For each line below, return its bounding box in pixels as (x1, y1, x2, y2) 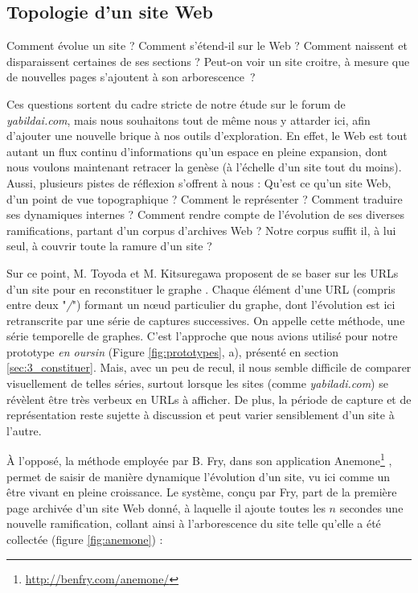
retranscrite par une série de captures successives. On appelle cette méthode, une (6, 311, 405, 328)
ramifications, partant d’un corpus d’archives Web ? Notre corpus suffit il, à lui (6, 221, 396, 238)
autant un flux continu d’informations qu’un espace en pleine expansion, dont (6, 142, 388, 159)
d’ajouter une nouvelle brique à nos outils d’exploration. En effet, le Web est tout (6, 127, 408, 144)
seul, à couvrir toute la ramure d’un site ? (6, 237, 212, 254)
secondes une (339, 499, 404, 516)
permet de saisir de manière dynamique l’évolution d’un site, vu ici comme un (6, 467, 391, 484)
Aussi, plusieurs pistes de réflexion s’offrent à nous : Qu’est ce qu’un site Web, (6, 174, 391, 191)
